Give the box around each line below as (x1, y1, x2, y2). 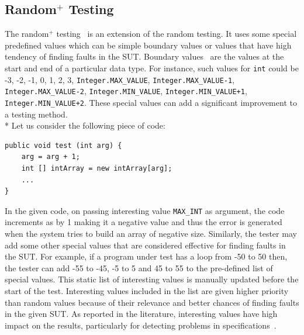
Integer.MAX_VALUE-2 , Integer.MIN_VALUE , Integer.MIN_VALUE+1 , (5, 85, 247, 97)
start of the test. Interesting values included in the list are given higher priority (5, 284, 289, 296)
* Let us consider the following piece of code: (5, 119, 165, 132)
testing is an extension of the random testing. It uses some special (56, 27, 297, 40)
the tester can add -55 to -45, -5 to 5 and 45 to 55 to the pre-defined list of (5, 261, 273, 274)
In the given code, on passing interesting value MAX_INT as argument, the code (5, 204, 285, 216)
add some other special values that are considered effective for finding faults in (5, 239, 286, 251)
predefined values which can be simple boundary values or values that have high (5, 39, 292, 51)
